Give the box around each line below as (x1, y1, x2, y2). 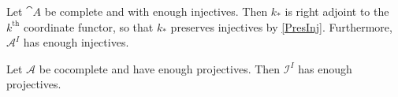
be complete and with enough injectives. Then (44, 3, 268, 19)
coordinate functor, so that (24, 18, 154, 35)
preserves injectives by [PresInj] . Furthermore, (170, 18, 392, 35)
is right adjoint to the (285, 3, 389, 19)
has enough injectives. (23, 34, 129, 50)
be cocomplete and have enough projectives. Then (39, 60, 281, 76)
